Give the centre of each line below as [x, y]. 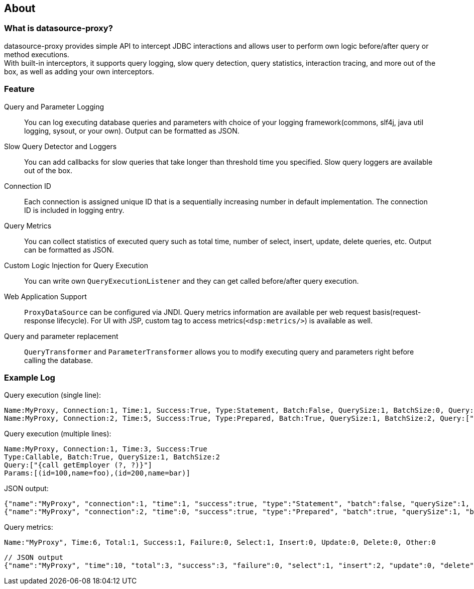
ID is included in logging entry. [74, 210]
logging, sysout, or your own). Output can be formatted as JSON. [132, 131]
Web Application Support [45, 296]
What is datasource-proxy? [58, 28]
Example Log [30, 377]
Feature [19, 89]
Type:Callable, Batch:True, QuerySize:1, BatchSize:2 [112, 457]
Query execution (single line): [53, 395]
